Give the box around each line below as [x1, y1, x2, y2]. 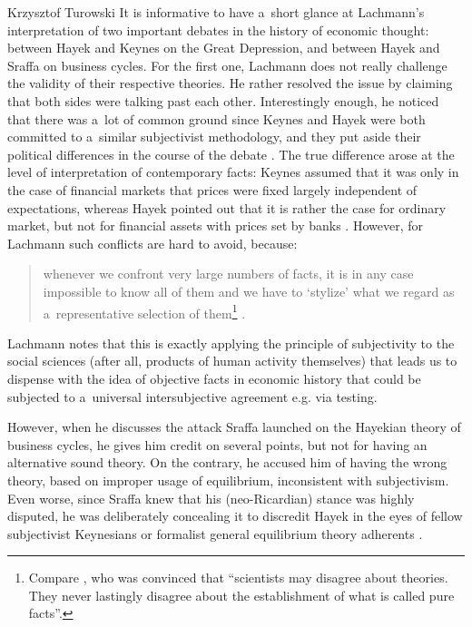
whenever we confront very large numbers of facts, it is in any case [43, 264, 414, 283]
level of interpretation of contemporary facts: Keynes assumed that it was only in [7, 162, 459, 181]
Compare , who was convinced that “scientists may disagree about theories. [28, 568, 448, 587]
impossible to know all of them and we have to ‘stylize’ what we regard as [43, 281, 455, 300]
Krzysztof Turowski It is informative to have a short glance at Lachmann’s [7, 3, 425, 21]
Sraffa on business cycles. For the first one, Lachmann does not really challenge [7, 55, 447, 74]
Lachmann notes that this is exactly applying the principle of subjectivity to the [7, 333, 455, 352]
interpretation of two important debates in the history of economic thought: [7, 20, 429, 39]
